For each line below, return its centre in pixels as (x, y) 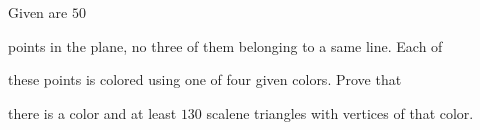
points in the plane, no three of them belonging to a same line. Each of (225, 45)
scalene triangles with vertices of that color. (340, 112)
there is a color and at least (92, 112)
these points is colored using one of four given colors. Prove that (205, 79)
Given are (38, 12)
